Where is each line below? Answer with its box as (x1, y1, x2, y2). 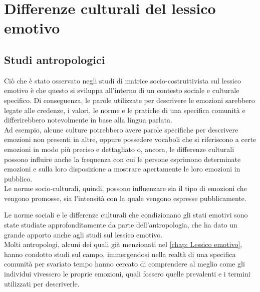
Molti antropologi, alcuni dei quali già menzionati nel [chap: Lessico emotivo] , (4, 239, 242, 249)
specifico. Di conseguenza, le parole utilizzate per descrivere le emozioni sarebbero (4, 94, 255, 105)
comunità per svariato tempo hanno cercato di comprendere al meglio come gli (4, 258, 245, 269)
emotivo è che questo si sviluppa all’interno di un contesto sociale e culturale (4, 85, 239, 95)
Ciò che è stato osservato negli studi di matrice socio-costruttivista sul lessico (4, 75, 241, 85)
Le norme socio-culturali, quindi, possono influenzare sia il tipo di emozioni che (4, 183, 247, 193)
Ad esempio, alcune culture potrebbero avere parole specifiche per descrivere (4, 124, 238, 134)
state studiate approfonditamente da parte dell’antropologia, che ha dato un (4, 219, 237, 230)
